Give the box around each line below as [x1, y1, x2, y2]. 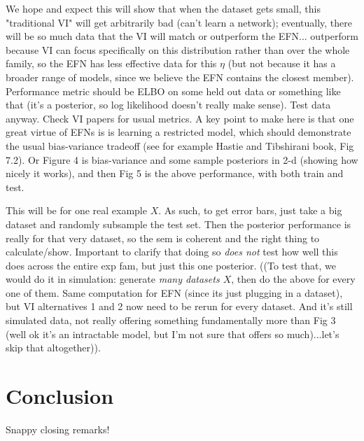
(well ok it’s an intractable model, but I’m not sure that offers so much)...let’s [6, 326, 339, 341]
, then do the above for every [231, 272, 356, 286]
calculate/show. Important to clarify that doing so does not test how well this [6, 244, 338, 259]
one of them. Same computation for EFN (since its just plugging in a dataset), [6, 285, 343, 300]
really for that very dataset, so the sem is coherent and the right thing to [6, 230, 320, 245]
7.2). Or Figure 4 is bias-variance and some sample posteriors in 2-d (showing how [6, 152, 358, 167]
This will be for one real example [6, 203, 147, 218]
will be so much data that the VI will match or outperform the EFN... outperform [6, 29, 358, 43]
